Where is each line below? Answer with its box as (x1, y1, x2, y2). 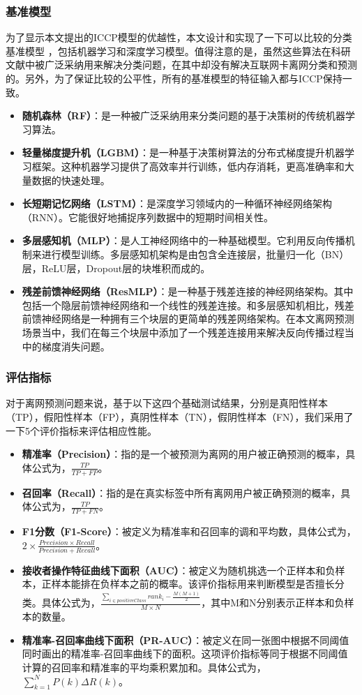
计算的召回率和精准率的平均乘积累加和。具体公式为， (22, 659, 266, 674)
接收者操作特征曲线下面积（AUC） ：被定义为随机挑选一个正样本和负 (22, 562, 335, 577)
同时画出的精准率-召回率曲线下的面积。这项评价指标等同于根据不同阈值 (22, 646, 348, 661)
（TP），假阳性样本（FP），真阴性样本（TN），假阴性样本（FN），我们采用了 (6, 409, 354, 424)
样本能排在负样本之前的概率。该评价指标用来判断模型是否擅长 (51, 576, 335, 591)
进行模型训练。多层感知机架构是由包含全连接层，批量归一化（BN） (41, 246, 349, 261)
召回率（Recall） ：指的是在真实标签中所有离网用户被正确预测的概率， (22, 485, 341, 500)
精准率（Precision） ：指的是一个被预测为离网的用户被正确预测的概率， (22, 447, 346, 461)
